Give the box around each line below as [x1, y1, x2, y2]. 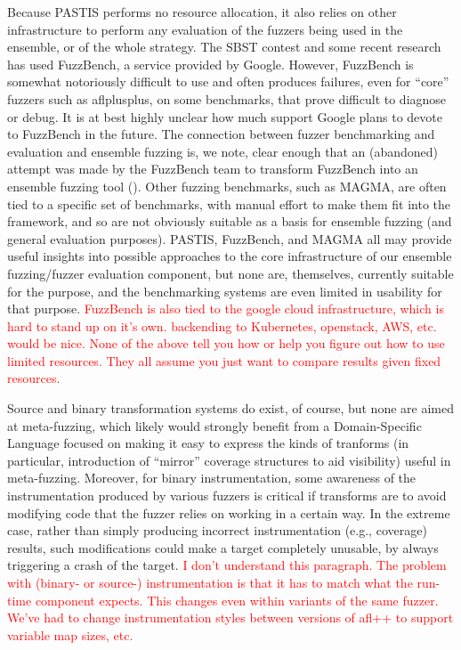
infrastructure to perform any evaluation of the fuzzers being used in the [7, 20, 403, 38]
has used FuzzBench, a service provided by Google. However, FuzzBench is [7, 54, 414, 73]
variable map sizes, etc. [7, 625, 133, 644]
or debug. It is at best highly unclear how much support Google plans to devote [7, 107, 442, 126]
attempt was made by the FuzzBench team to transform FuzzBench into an [7, 159, 418, 178]
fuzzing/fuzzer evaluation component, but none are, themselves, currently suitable [7, 264, 454, 282]
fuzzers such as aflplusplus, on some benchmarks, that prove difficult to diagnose [7, 89, 447, 108]
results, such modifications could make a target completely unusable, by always [7, 538, 439, 557]
